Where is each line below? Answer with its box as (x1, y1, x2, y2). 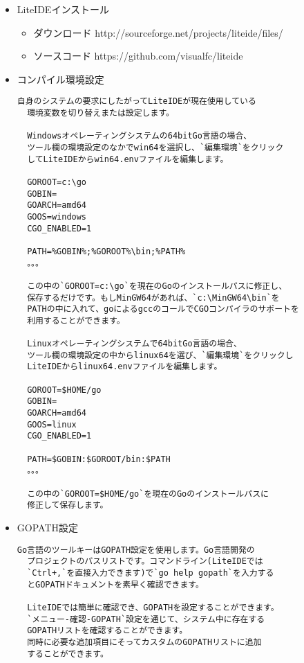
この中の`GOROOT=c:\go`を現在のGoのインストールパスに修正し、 (27, 281, 287, 291)
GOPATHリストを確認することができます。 (27, 626, 188, 636)
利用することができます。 (27, 315, 125, 326)
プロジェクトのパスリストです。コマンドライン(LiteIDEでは (27, 556, 263, 567)
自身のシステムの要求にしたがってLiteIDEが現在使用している (17, 96, 256, 107)
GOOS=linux (27, 419, 77, 430)
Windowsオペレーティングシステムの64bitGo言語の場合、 (27, 131, 252, 141)
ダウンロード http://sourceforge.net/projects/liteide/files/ (33, 25, 283, 39)
